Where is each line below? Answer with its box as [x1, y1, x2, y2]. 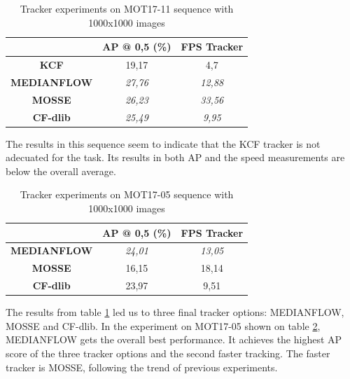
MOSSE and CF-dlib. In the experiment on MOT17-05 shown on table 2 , [6, 318, 321, 333]
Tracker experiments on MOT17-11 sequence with [20, 1, 234, 15]
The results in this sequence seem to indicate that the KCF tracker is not [6, 136, 321, 151]
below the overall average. [6, 163, 116, 178]
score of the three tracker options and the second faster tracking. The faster [6, 346, 330, 361]
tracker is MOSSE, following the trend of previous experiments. [6, 359, 278, 374]
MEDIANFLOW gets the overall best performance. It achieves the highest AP [6, 332, 342, 347]
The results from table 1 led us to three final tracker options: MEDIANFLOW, [6, 305, 344, 319]
